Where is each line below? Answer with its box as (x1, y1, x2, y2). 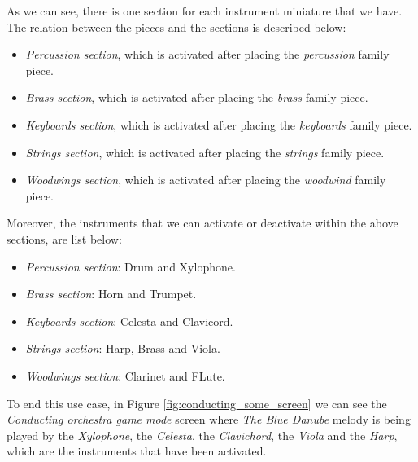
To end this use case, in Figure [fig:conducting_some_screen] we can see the (7, 394, 387, 411)
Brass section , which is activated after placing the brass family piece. (25, 89, 368, 106)
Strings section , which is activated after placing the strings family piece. (25, 143, 385, 161)
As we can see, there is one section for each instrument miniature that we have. (7, 2, 403, 19)
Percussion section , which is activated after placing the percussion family (25, 46, 390, 63)
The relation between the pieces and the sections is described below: (7, 18, 346, 35)
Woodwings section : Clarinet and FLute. (25, 367, 225, 384)
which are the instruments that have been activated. (7, 442, 267, 460)
